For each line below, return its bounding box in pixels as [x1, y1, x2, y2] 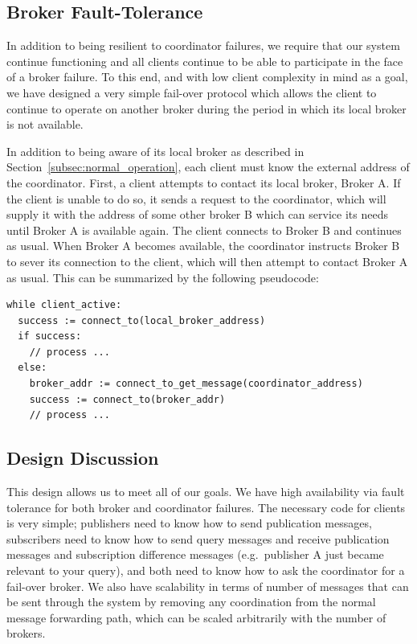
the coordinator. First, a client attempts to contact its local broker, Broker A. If [6, 174, 401, 191]
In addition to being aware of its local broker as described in [6, 142, 305, 159]
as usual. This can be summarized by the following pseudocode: [6, 269, 319, 285]
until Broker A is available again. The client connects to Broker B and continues [6, 221, 402, 238]
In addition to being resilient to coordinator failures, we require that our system [6, 37, 400, 54]
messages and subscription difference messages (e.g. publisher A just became [6, 546, 384, 563]
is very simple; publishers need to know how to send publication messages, [6, 515, 372, 531]
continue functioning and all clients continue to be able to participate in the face [6, 52, 403, 69]
